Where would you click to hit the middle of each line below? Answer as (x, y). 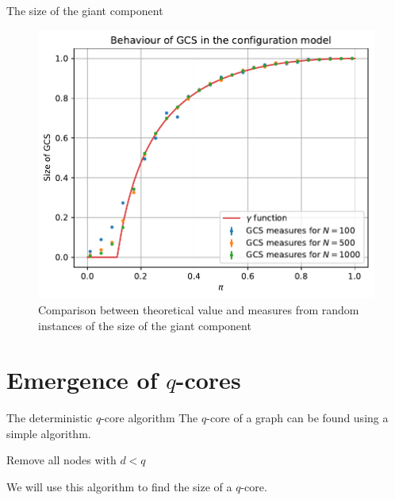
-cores (208, 380)
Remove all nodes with (61, 460)
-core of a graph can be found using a (297, 418)
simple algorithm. (49, 433)
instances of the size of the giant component (145, 325)
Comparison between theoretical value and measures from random (199, 309)
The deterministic (50, 418)
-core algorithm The (150, 418)
